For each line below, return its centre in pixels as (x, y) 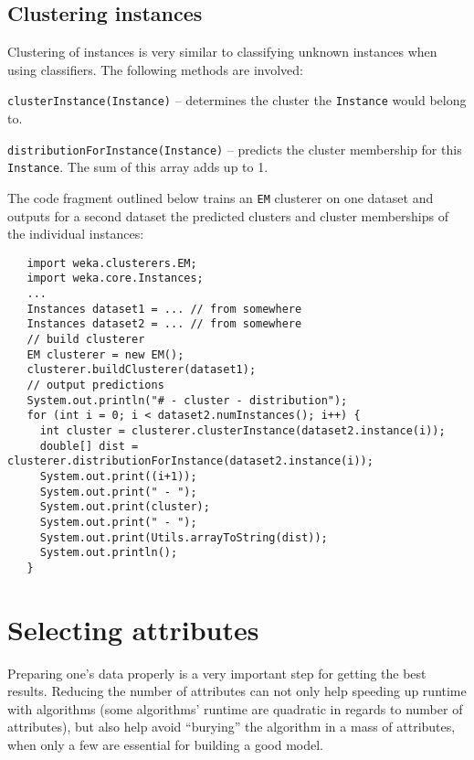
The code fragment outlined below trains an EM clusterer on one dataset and (221, 197)
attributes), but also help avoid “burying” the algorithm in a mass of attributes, (232, 727)
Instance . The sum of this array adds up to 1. (138, 167)
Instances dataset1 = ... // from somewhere (164, 309)
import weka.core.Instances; (115, 278)
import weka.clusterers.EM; (112, 263)
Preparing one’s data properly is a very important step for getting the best (217, 673)
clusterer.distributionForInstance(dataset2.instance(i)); (190, 461)
